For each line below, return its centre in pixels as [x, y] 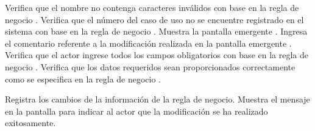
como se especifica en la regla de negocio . [83, 79]
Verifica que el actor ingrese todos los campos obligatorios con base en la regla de [157, 55]
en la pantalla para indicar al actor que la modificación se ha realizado [136, 111]
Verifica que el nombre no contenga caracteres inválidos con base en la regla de [152, 7]
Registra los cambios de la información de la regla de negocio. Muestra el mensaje [157, 99]
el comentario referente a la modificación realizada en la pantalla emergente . [148, 43]
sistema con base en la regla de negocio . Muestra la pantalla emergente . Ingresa [156, 31]
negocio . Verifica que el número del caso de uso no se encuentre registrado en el [154, 19]
